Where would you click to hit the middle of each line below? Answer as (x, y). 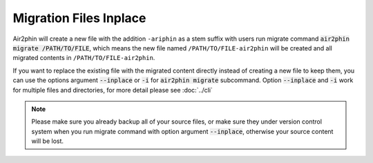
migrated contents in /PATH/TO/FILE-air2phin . (84, 58)
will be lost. (48, 141)
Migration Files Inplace (79, 18)
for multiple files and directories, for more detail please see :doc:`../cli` (113, 90)
